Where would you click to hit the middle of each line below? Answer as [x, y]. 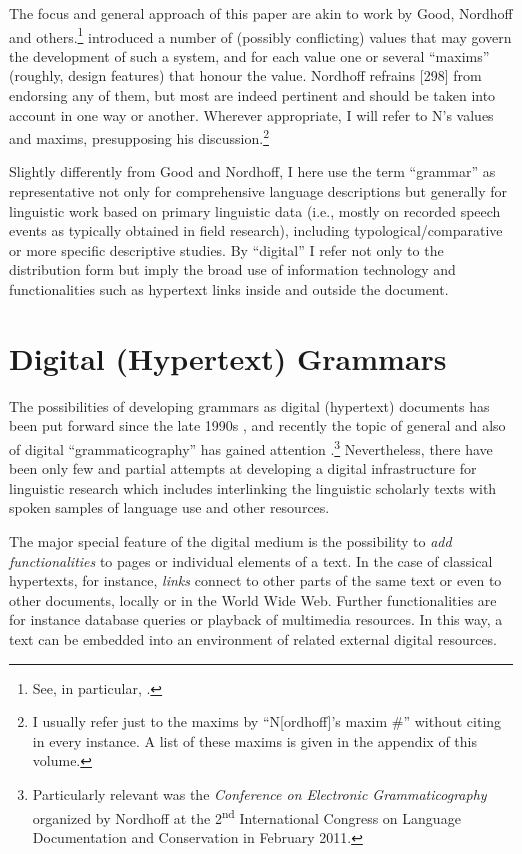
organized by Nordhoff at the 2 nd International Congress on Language [246, 816]
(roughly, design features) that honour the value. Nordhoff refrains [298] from [245, 75]
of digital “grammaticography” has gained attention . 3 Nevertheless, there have [251, 447]
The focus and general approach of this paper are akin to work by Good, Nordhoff [261, 13]
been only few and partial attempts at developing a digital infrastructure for [243, 468]
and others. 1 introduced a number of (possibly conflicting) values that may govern [260, 35]
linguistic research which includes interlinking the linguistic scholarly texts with [253, 487]
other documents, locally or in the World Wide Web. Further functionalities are [253, 599]
